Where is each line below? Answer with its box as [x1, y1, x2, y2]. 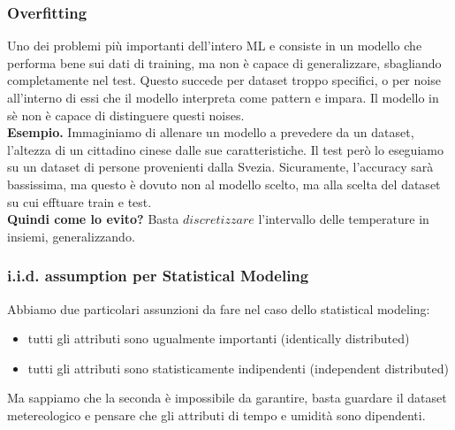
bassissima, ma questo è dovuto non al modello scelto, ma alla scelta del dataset [7, 174, 441, 193]
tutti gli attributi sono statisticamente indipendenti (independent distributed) [27, 358, 449, 377]
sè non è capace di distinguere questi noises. [7, 105, 245, 124]
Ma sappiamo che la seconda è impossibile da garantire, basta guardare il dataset [7, 388, 447, 407]
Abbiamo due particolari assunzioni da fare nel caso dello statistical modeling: [7, 299, 430, 318]
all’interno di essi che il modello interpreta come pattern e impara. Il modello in [7, 88, 439, 106]
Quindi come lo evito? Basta [7, 210, 179, 228]
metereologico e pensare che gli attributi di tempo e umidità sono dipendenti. [7, 405, 426, 424]
